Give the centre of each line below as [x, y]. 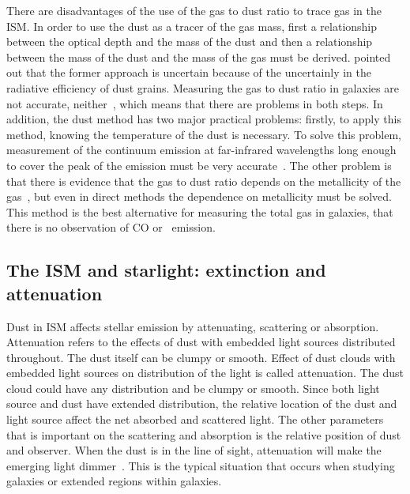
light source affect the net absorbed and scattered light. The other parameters [195, 419]
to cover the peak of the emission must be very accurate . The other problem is [199, 165]
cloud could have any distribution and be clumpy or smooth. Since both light [193, 388]
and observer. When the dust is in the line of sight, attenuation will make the [194, 450]
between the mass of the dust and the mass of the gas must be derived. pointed [199, 57]
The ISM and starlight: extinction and [166, 270]
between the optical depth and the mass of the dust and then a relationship [190, 41]
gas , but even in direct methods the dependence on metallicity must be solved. [199, 196]
